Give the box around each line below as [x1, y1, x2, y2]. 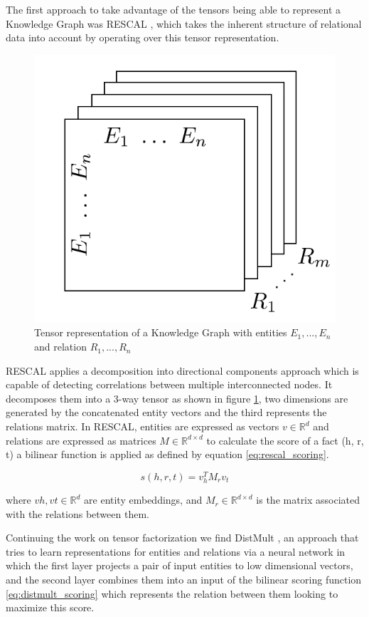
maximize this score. [6, 600, 95, 615]
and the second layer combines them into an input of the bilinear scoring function [6, 572, 362, 587]
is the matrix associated [256, 492, 360, 507]
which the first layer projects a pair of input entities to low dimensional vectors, [6, 558, 353, 573]
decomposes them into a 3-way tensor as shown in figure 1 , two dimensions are [6, 390, 348, 405]
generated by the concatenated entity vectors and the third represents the [6, 405, 327, 420]
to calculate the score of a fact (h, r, [206, 432, 364, 447]
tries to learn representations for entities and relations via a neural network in [6, 544, 346, 559]
